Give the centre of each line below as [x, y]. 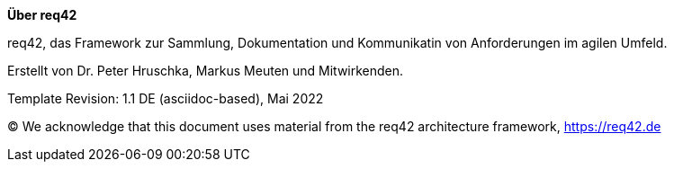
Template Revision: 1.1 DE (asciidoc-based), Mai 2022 [166, 98]
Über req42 [42, 15]
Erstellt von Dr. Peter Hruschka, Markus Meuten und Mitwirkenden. [206, 71]
